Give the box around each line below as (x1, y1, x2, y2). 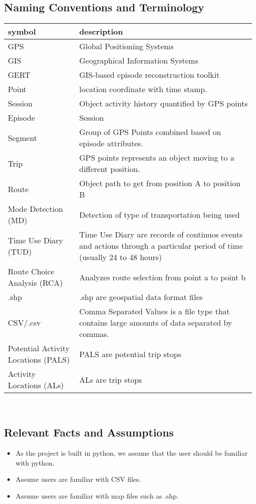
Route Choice (8, 266, 55, 277)
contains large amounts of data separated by (79, 317, 232, 329)
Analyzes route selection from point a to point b (79, 271, 246, 283)
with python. (15, 457, 55, 468)
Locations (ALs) (8, 379, 64, 391)
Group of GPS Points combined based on (79, 126, 222, 138)
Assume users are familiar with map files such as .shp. (15, 490, 179, 501)
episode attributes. (79, 137, 143, 149)
